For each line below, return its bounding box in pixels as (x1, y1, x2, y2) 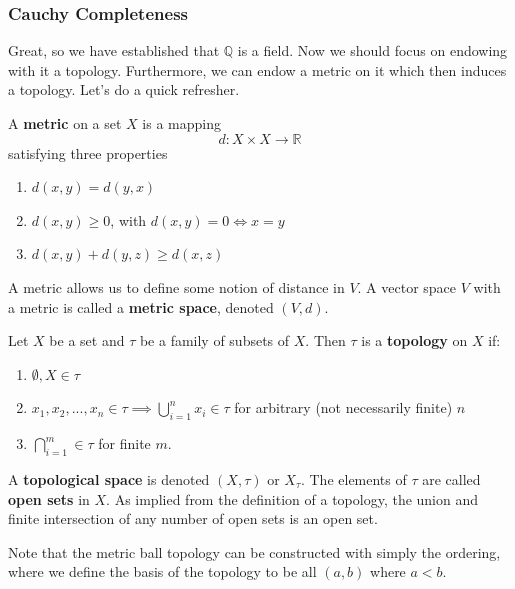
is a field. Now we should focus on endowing (237, 40, 508, 61)
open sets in (8, 488, 90, 509)
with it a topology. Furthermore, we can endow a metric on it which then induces (8, 59, 507, 80)
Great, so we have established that (8, 40, 220, 61)
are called (422, 468, 481, 489)
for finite (98, 433, 151, 454)
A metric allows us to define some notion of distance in (8, 276, 345, 297)
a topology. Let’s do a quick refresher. (8, 79, 240, 100)
